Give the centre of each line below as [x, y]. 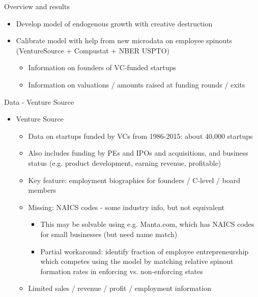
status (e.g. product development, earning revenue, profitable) [125, 162]
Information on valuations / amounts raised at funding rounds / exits [137, 84]
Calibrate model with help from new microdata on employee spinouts [124, 40]
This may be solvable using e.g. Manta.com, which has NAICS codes [147, 224]
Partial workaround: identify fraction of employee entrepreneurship [145, 251]
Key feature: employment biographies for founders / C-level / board [134, 180]
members [42, 190]
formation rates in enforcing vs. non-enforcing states [122, 271]
